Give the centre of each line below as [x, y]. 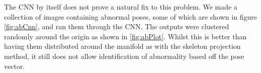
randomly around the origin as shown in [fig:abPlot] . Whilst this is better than [125, 36]
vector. [15, 66]
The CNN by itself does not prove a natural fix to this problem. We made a [121, 7]
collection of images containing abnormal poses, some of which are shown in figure [130, 16]
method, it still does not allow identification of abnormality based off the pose [124, 56]
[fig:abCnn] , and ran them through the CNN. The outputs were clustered [117, 26]
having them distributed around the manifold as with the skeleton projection [122, 46]
